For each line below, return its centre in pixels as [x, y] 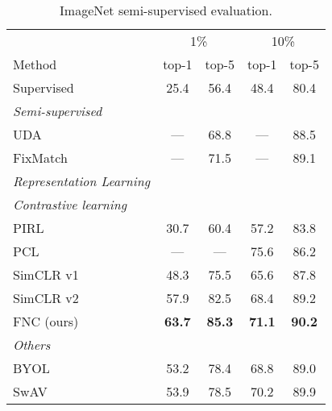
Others [32, 345]
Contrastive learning [70, 204]
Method [35, 64]
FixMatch [40, 158]
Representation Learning [82, 181]
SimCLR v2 [46, 298]
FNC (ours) [46, 321]
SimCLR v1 [46, 274]
